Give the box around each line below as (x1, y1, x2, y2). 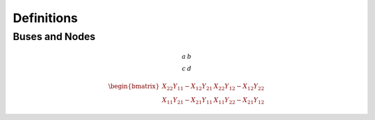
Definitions (12, 10, 78, 26)
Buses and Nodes (12, 30, 96, 43)
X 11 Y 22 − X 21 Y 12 (213, 96, 265, 106)
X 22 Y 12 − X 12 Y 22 (213, 82, 265, 92)
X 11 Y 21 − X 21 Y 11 (162, 96, 213, 106)
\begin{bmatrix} (108, 82, 160, 90)
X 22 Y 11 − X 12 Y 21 (162, 82, 213, 92)
